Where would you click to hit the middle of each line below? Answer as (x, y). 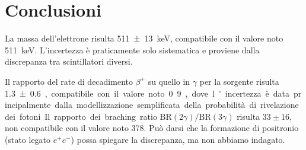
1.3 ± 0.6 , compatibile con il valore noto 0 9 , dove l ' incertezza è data (147, 93)
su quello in (169, 81)
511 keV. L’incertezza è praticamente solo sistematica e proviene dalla (132, 50)
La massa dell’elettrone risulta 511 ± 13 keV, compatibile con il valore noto (144, 38)
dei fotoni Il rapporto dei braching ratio (81, 116)
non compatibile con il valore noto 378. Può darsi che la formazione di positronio (152, 128)
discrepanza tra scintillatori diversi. (69, 61)
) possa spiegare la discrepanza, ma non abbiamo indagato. (178, 139)
